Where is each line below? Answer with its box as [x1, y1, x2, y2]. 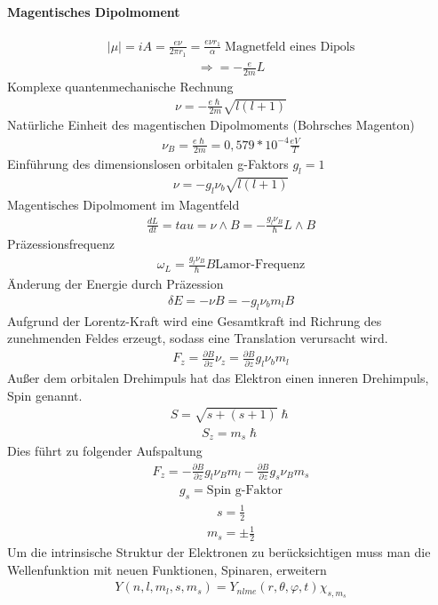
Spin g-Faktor [206, 484, 283, 498]
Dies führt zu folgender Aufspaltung [7, 442, 203, 460]
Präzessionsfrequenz [7, 235, 115, 253]
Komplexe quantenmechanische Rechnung [7, 77, 234, 96]
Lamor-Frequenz [215, 259, 306, 272]
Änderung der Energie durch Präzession [7, 275, 224, 293]
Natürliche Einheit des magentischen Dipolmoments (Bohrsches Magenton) [7, 115, 415, 134]
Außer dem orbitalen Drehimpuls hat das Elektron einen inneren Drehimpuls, [7, 369, 429, 387]
